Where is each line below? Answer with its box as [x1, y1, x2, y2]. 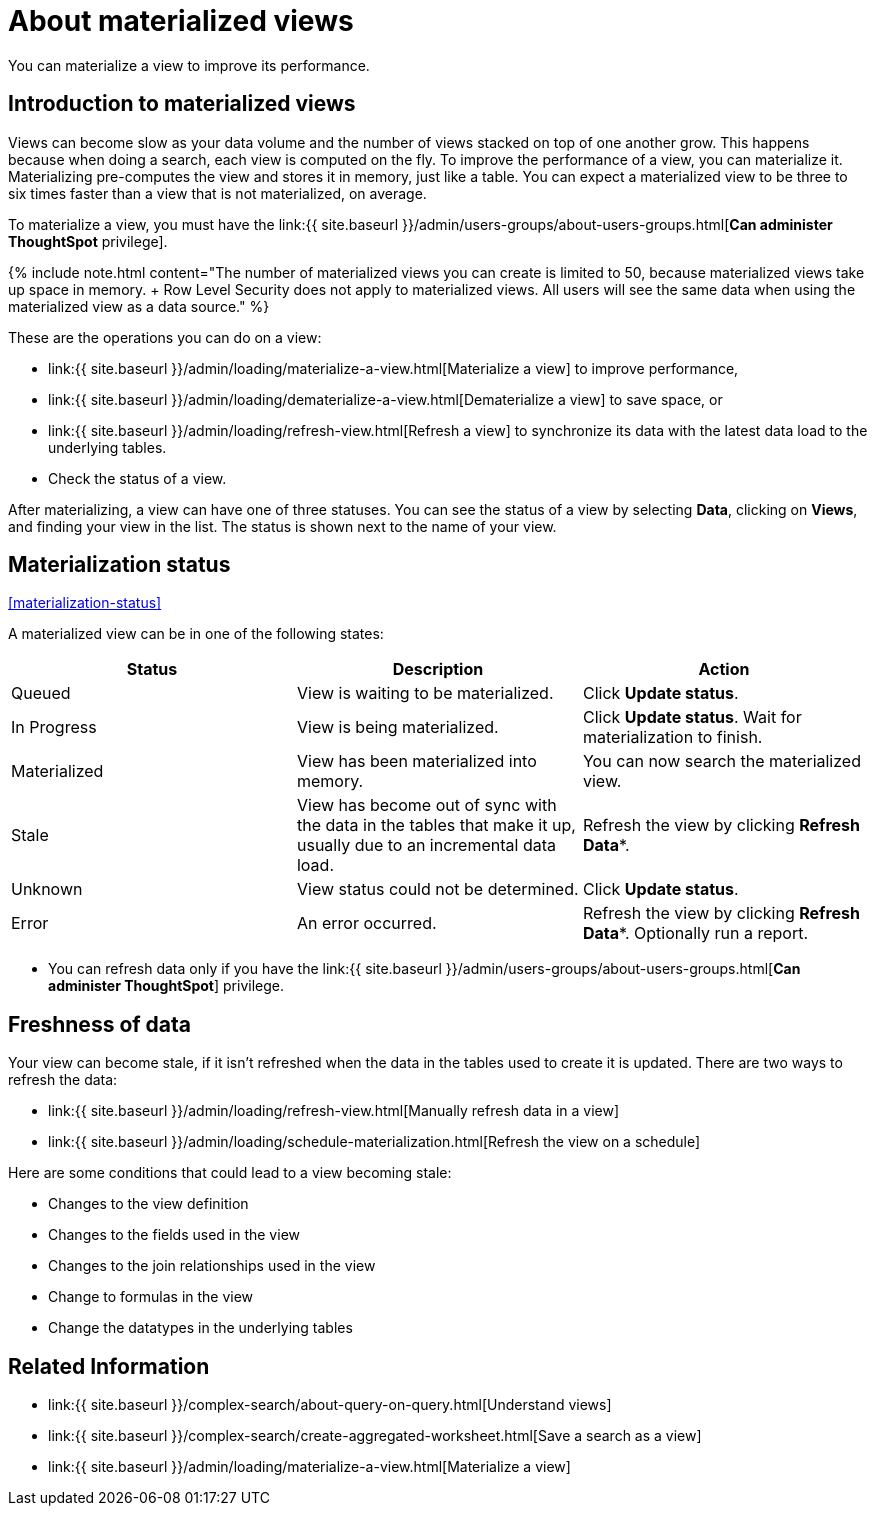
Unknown [11, 879, 83, 900]
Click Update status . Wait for [582, 707, 802, 728]
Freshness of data [8, 1011, 192, 1037]
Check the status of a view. [48, 469, 227, 487]
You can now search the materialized [582, 751, 861, 772]
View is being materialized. [296, 717, 499, 738]
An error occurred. [296, 913, 437, 934]
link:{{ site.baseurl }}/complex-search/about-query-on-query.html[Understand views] [48, 1396, 612, 1414]
